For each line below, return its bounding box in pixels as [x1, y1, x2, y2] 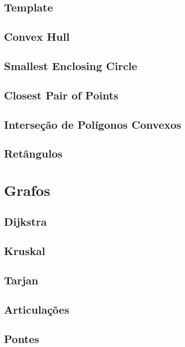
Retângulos [4, 146, 63, 161]
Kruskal [4, 243, 46, 259]
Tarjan [4, 272, 39, 288]
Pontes [4, 331, 39, 346]
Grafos [4, 179, 50, 200]
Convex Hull [4, 29, 70, 44]
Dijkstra [4, 214, 47, 229]
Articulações [4, 301, 69, 317]
